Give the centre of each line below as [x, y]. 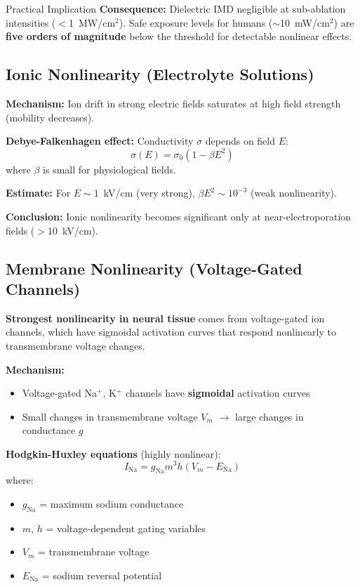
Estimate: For [38, 193]
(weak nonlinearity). [293, 193]
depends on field [240, 141]
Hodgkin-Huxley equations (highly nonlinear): [113, 453]
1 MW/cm [92, 22]
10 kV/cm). [73, 230]
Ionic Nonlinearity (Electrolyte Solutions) [160, 74]
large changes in [269, 416]
